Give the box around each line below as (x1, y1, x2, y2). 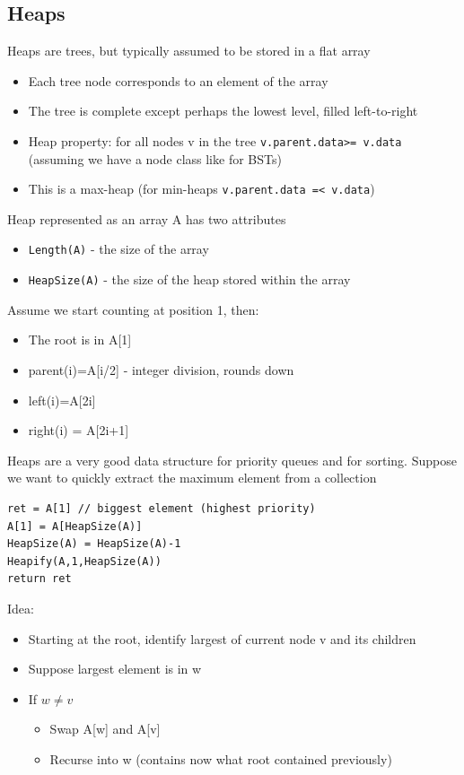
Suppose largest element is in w (28, 659, 202, 678)
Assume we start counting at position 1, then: (7, 300, 259, 318)
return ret (7, 572, 72, 586)
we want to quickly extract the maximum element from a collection (7, 468, 377, 487)
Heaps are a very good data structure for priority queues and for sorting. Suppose (7, 450, 457, 469)
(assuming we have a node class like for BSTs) (28, 149, 282, 168)
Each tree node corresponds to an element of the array (28, 71, 328, 90)
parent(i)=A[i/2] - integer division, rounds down (28, 360, 294, 379)
